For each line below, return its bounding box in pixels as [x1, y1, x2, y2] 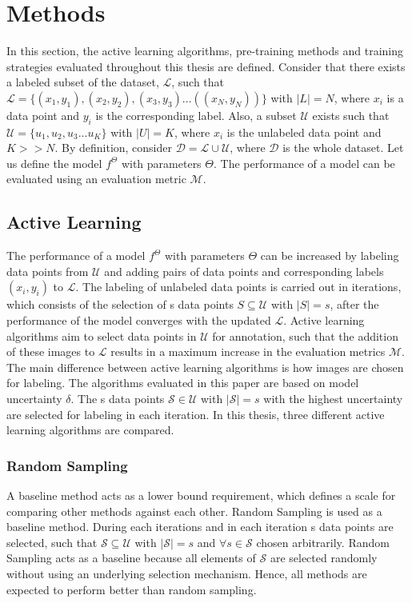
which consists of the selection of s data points [6, 296, 234, 313]
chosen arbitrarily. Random [256, 533, 390, 550]
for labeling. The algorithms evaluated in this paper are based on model [6, 374, 359, 391]
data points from [6, 262, 89, 279]
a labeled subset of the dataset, [6, 74, 159, 90]
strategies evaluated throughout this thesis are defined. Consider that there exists [6, 58, 406, 74]
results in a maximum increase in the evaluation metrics [110, 343, 386, 360]
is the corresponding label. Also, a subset [95, 106, 297, 123]
